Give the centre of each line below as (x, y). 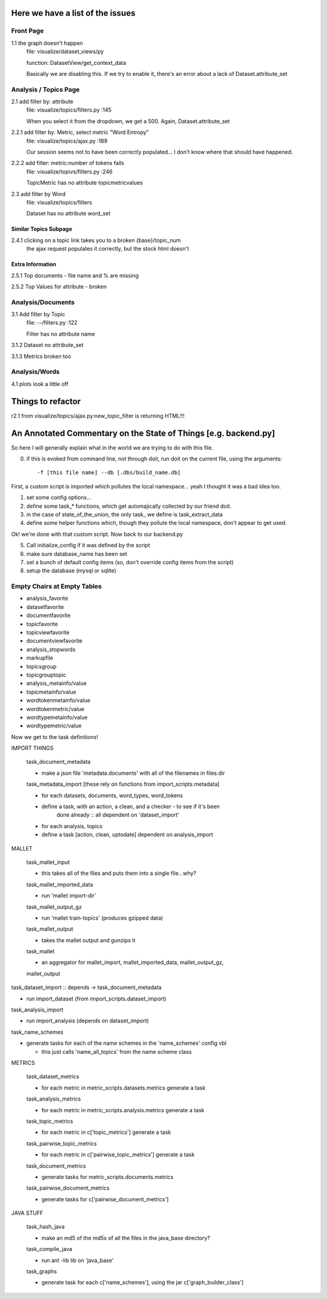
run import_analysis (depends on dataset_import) (88, 1021)
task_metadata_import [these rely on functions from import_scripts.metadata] (123, 784)
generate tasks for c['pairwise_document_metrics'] (105, 1199)
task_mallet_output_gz (54, 906)
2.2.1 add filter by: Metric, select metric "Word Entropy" (80, 132)
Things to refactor (46, 401)
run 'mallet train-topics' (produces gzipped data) (102, 918)
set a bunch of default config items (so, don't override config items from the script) (130, 562)
